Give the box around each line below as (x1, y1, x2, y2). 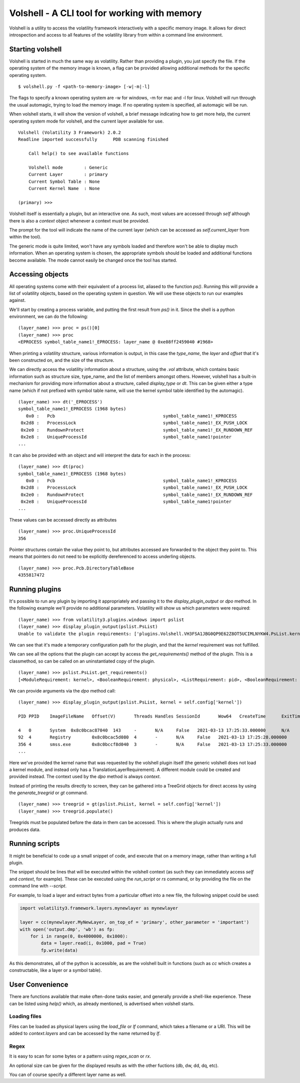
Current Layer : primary (28, 171, 108, 177)
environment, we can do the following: (9, 313, 88, 319)
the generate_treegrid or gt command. (9, 790, 88, 796)
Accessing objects (9, 270, 68, 278)
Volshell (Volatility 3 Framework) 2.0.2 (18, 129, 121, 135)
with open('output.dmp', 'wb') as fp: (19, 926, 115, 932)
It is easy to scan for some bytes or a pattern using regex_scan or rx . (9, 1053, 151, 1059)
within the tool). (9, 234, 42, 240)
